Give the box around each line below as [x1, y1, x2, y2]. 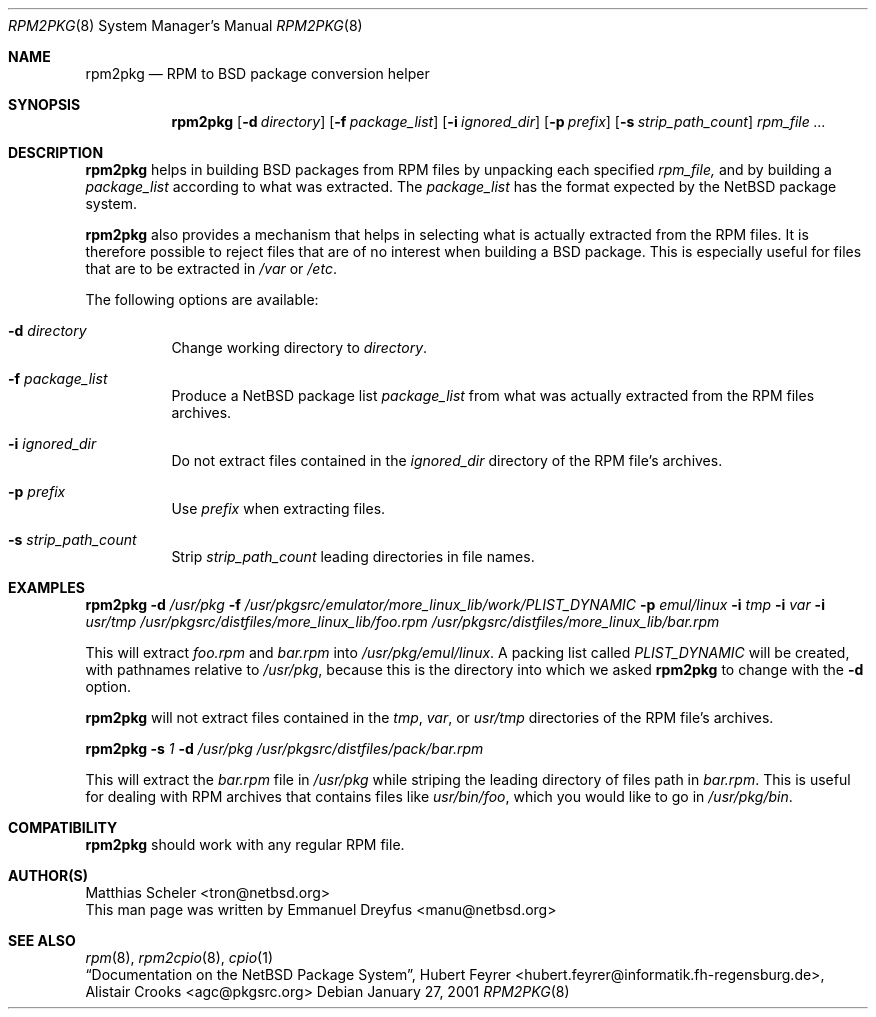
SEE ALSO [8, 932, 76, 949]
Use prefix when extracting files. [171, 500, 386, 517]
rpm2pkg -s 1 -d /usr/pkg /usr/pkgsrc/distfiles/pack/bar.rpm [85, 740, 484, 757]
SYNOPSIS [8, 96, 81, 113]
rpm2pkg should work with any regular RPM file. [85, 836, 405, 853]
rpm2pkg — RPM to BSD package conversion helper [85, 65, 430, 82]
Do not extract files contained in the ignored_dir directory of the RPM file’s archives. [171, 452, 723, 469]
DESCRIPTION [8, 144, 104, 161]
